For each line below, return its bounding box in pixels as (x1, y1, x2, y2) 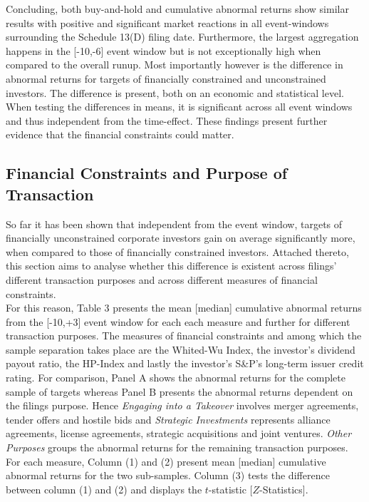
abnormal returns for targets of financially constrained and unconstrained (6, 71, 326, 86)
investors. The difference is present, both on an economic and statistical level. (6, 85, 344, 100)
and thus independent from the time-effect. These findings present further (6, 113, 328, 128)
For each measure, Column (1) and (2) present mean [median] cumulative (6, 454, 326, 468)
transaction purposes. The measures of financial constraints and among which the (6, 328, 362, 343)
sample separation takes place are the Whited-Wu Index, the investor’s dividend (6, 342, 355, 357)
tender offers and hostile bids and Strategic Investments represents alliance (6, 411, 331, 426)
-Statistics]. (259, 481, 308, 496)
